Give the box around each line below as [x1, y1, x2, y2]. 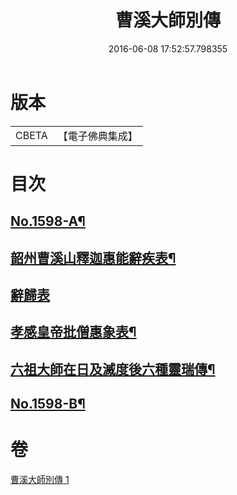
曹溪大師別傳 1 [10, 474, 70, 486]
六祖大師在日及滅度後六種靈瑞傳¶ [10, 361, 216, 378]
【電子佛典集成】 [57, 129, 138, 143]
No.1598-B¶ [10, 396, 86, 413]
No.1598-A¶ [10, 213, 86, 230]
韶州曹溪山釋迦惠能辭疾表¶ [10, 249, 177, 266]
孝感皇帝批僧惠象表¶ [10, 324, 137, 341]
